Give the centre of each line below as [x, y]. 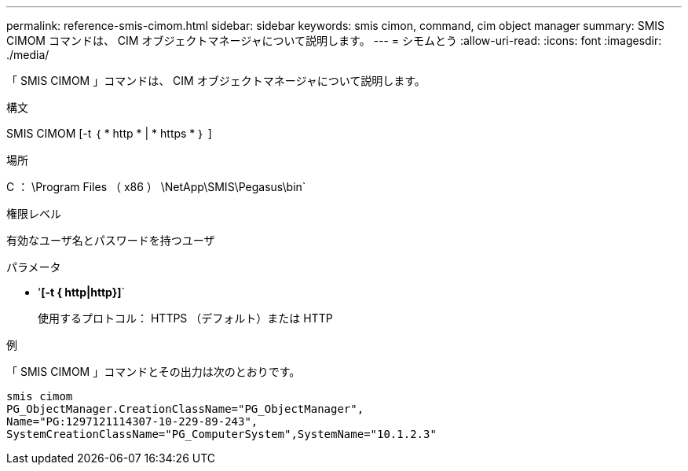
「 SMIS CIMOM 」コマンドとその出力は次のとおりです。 [154, 372]
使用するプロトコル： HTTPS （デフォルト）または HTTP [185, 318]
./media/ [28, 55]
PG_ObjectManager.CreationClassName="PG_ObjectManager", [185, 409]
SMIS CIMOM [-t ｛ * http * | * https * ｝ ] [109, 133]
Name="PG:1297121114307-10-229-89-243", [132, 421]
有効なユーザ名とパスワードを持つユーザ [111, 240]
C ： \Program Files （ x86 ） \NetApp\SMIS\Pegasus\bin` [156, 187]
